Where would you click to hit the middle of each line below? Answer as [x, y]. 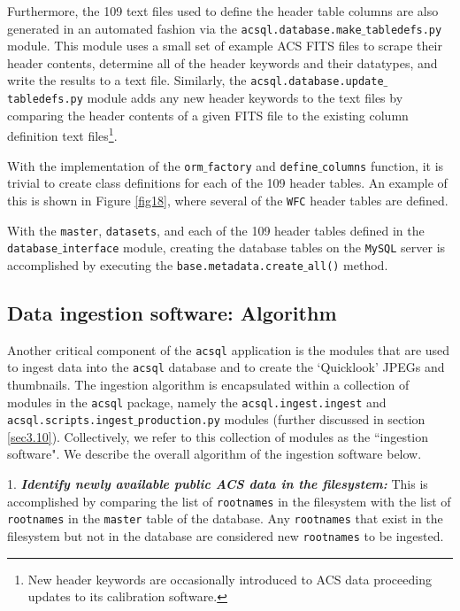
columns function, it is [383, 165]
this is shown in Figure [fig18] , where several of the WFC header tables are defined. [228, 200]
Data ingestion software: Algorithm [172, 312]
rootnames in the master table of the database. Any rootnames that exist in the [225, 518]
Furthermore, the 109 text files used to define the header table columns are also [223, 11]
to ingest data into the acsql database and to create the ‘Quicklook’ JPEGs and [226, 367]
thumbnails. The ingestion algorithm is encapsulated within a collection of [208, 384]
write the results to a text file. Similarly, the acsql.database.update [195, 80]
